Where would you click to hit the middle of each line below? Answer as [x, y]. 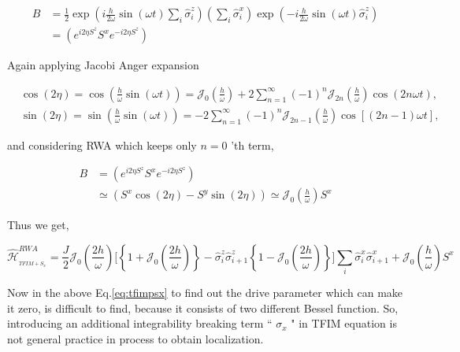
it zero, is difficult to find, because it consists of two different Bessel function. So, [203, 308]
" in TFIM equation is [344, 323]
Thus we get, [38, 225]
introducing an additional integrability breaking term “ [140, 323]
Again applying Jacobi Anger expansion [103, 65]
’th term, [252, 145]
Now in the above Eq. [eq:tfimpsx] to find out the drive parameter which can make [205, 293]
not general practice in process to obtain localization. [135, 339]
